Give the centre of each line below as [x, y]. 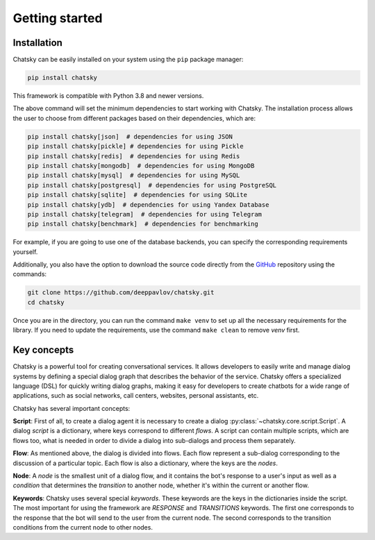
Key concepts [43, 350]
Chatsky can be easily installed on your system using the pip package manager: [128, 60]
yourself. [25, 252]
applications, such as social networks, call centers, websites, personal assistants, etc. [136, 396]
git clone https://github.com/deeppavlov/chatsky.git [121, 293]
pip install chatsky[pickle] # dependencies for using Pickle [135, 146]
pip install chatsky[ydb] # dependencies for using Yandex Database [148, 204]
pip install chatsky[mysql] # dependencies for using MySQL [134, 176]
